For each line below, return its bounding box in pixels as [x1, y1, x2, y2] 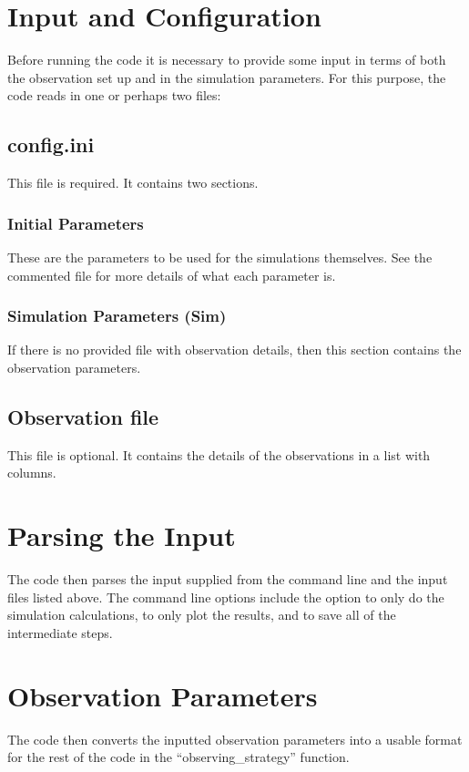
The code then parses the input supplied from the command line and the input [7, 570, 448, 589]
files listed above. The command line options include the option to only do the [7, 587, 444, 606]
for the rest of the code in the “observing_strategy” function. [7, 747, 350, 767]
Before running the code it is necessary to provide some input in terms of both [7, 50, 446, 69]
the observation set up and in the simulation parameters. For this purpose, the [7, 67, 446, 87]
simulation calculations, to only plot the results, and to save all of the [7, 605, 396, 624]
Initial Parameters [7, 211, 144, 234]
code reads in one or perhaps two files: [7, 86, 221, 105]
